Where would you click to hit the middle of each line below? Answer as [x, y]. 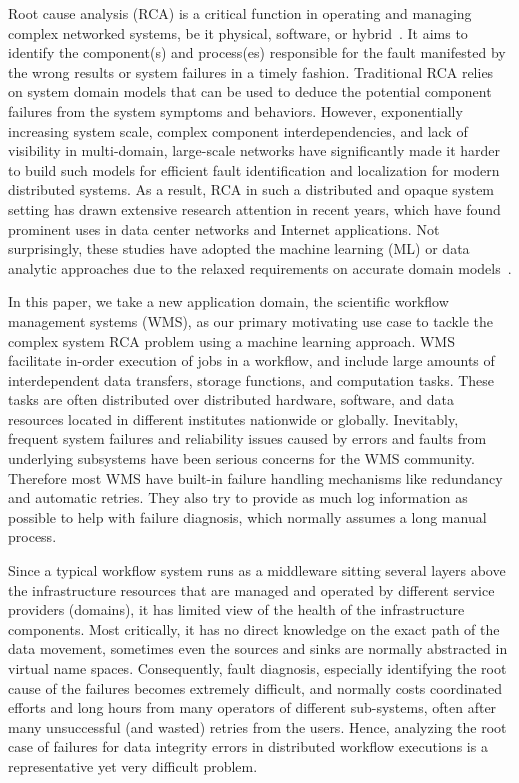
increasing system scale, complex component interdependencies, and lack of [238, 130]
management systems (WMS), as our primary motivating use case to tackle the [251, 320]
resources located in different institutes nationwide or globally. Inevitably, [233, 418]
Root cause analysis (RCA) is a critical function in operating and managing [240, 13]
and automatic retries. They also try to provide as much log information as [238, 497]
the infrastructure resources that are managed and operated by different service [251, 589]
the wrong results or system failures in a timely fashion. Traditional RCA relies [251, 71]
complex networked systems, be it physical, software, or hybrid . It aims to [238, 32]
